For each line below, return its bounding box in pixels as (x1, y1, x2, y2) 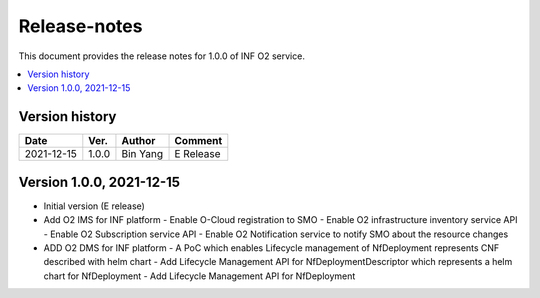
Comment (174, 134, 223, 148)
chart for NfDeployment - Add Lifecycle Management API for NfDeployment (43, 270, 356, 282)
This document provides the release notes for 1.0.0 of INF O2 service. (18, 50, 305, 62)
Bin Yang (121, 147, 164, 161)
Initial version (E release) (43, 200, 145, 212)
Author (121, 134, 156, 148)
